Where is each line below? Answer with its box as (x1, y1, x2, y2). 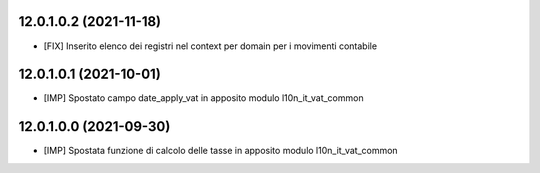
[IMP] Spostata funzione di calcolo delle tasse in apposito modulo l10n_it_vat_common (43, 145, 399, 157)
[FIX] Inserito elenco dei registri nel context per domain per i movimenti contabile (43, 40, 378, 52)
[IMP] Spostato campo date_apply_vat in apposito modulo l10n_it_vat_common (43, 92, 364, 104)
